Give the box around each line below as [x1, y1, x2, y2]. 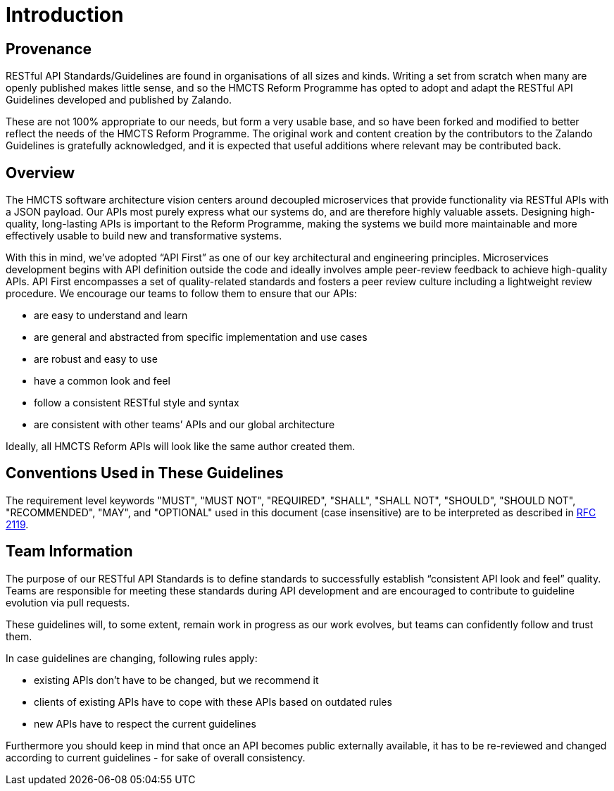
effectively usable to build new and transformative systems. [6, 230, 282, 242]
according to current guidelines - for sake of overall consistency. [6, 751, 306, 764]
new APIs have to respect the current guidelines [34, 717, 256, 730]
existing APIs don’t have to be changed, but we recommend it [34, 673, 319, 686]
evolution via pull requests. [6, 596, 130, 609]
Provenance [6, 39, 92, 58]
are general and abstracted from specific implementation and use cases [34, 331, 368, 344]
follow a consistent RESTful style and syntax [34, 397, 239, 409]
